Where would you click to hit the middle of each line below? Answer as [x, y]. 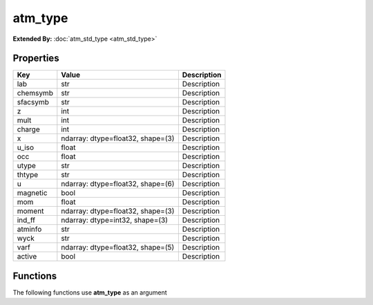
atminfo [29, 230]
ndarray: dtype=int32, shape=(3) [115, 220]
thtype [28, 175]
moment [30, 211]
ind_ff [26, 220]
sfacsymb [33, 102]
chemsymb [35, 93]
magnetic [32, 193]
